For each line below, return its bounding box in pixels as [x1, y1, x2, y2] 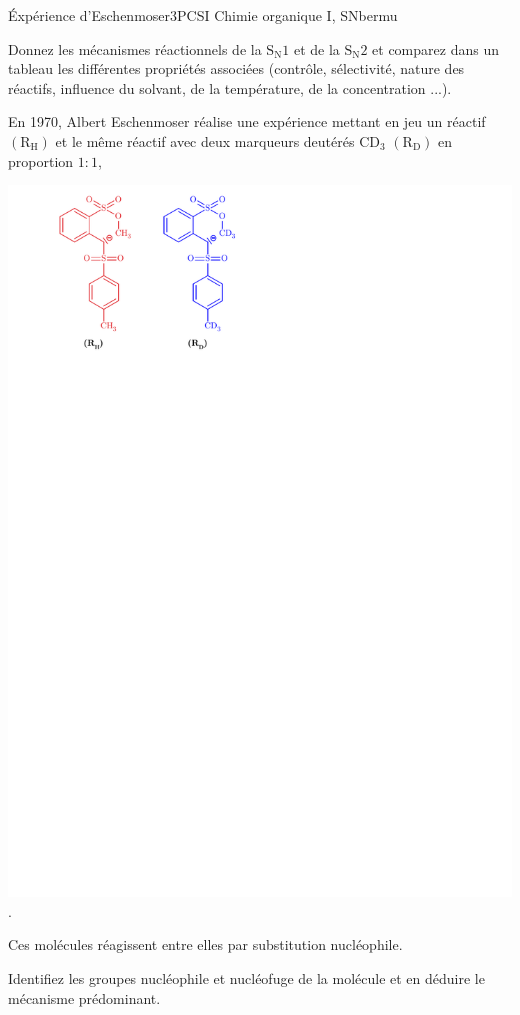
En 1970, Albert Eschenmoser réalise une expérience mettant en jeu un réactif [8, 111, 486, 132]
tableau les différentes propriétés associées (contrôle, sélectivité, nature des [8, 58, 465, 79]
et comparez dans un [372, 38, 499, 59]
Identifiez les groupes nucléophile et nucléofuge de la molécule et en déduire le [8, 968, 485, 989]
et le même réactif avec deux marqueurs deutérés [55, 130, 355, 151]
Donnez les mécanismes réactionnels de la [8, 38, 262, 59]
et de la [293, 38, 340, 59]
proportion [8, 150, 74, 171]
